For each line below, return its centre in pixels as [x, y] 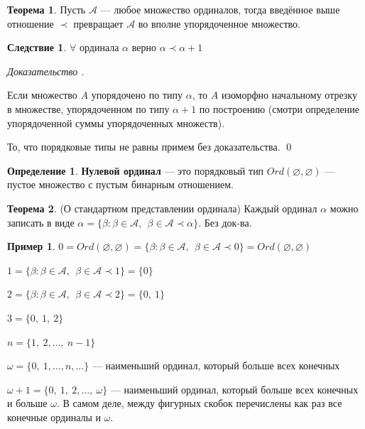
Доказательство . [46, 71]
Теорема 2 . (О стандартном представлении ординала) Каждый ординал [162, 208]
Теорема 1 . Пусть [47, 9]
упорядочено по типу [137, 95]
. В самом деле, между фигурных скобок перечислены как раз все [199, 403]
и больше [27, 403]
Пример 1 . [31, 246]
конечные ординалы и [54, 417]
